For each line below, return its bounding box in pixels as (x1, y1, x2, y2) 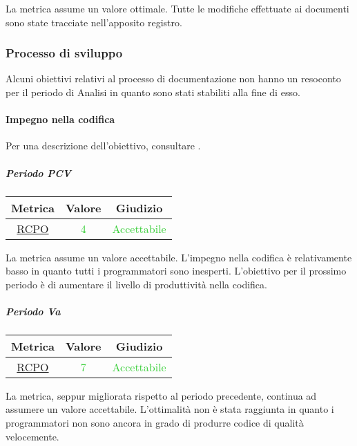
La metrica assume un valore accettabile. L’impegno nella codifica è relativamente (6, 250, 352, 264)
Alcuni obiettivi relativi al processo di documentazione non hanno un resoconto (6, 71, 341, 86)
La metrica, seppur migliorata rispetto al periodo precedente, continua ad (6, 388, 317, 402)
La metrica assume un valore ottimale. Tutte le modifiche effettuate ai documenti (6, 1, 349, 15)
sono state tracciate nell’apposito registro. (6, 15, 182, 29)
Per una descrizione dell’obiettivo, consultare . (6, 138, 201, 153)
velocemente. (6, 429, 59, 443)
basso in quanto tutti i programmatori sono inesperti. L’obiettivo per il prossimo (6, 263, 347, 278)
